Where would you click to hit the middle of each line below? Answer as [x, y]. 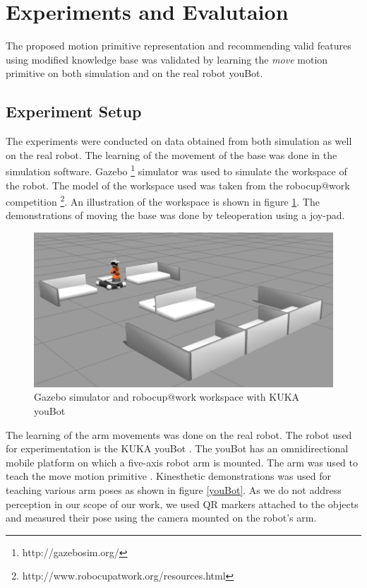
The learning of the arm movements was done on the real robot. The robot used [179, 434]
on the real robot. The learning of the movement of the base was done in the [172, 154]
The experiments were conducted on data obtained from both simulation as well [179, 141]
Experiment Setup [74, 111]
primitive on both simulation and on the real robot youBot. [134, 73]
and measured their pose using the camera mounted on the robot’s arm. [161, 518]
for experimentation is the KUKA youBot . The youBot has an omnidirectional [177, 448]
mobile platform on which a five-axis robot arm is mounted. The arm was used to [182, 462]
